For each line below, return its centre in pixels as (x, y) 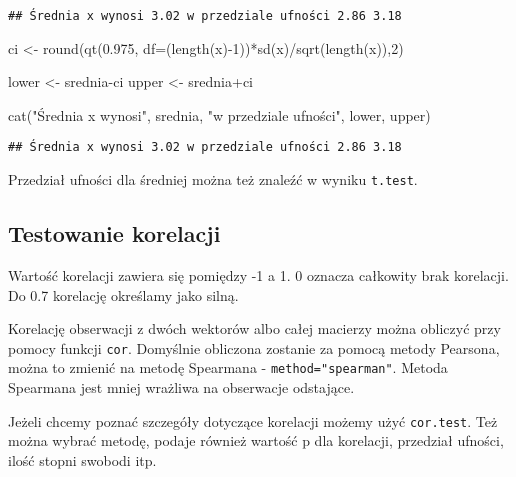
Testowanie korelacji (114, 233)
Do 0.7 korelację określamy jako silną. (123, 294)
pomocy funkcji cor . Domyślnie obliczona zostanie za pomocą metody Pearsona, (254, 347)
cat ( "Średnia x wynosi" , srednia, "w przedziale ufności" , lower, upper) (219, 114)
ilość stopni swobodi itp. (82, 459)
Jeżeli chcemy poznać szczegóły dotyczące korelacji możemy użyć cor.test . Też (253, 420)
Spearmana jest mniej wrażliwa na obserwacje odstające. (181, 387)
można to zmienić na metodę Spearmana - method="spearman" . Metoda (228, 367)
